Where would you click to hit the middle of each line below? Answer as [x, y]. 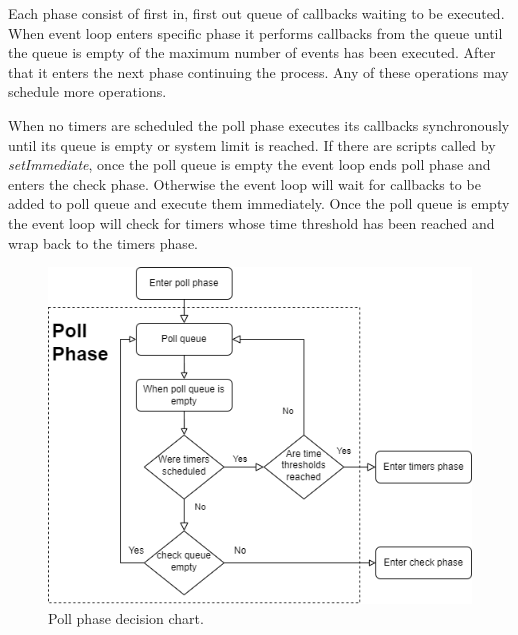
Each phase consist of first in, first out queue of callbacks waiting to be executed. [256, 13]
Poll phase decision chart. [126, 617]
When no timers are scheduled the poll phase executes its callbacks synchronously [259, 124]
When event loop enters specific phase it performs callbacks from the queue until [255, 32]
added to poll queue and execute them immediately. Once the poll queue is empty [259, 203]
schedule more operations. [87, 91]
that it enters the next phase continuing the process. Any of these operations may [258, 71]
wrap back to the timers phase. [103, 242]
